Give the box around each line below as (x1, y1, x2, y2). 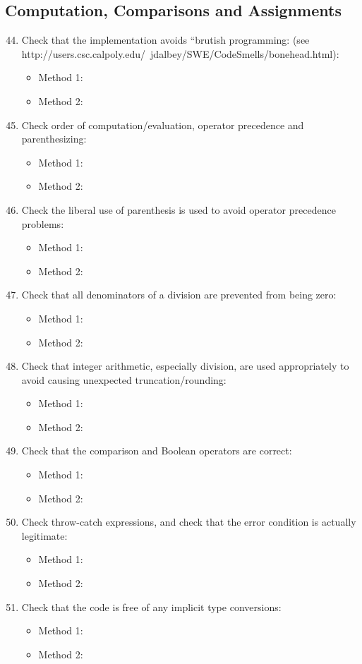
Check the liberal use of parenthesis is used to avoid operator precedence (21, 202, 336, 217)
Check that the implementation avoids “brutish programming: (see (21, 32, 310, 47)
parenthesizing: (21, 131, 87, 146)
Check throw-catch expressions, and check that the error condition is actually (21, 514, 356, 529)
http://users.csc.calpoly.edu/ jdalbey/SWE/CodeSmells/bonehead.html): (21, 46, 339, 61)
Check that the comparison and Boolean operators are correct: (21, 443, 292, 458)
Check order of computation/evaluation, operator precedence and (21, 117, 304, 132)
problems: (21, 216, 64, 231)
